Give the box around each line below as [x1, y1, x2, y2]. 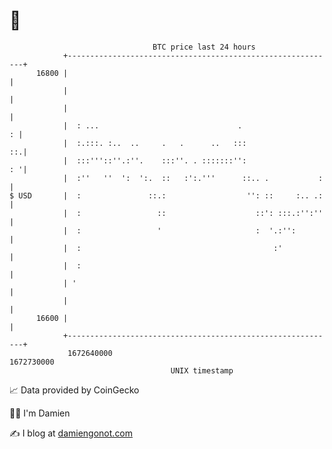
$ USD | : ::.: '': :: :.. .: [9, 190, 324, 201]
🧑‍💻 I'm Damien [9, 407, 71, 419]
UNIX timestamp [170, 365, 234, 376]
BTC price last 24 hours [152, 42, 256, 52]
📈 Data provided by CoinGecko [9, 384, 140, 396]
